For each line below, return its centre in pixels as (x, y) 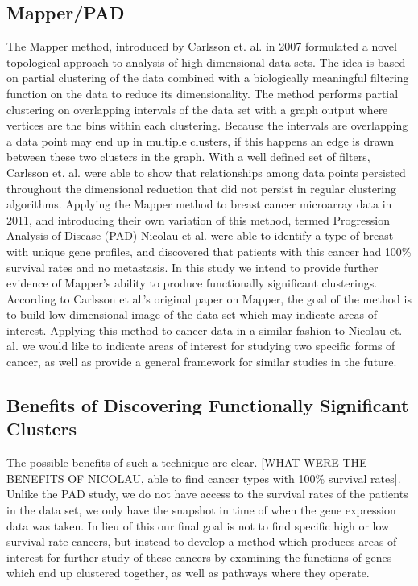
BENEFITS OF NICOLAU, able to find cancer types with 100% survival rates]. (204, 478)
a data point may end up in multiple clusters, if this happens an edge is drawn (201, 140)
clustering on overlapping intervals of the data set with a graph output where (197, 109)
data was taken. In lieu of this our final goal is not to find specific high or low (198, 525)
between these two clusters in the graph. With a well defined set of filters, (188, 157)
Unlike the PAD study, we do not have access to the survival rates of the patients (207, 494)
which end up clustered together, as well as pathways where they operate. (188, 573)
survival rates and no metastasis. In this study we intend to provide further (192, 267)
